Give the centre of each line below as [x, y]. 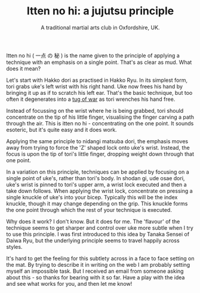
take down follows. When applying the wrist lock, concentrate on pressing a [99, 191]
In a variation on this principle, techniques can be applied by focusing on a [98, 172]
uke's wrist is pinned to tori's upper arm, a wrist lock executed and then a [96, 184]
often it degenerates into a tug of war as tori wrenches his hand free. [91, 99]
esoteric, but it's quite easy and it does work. [62, 129]
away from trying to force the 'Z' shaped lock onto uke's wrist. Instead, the [98, 147]
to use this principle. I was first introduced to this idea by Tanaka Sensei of [98, 234]
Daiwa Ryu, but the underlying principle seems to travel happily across [93, 240]
